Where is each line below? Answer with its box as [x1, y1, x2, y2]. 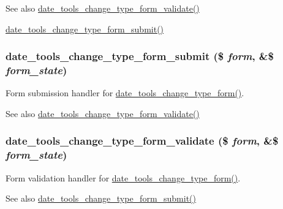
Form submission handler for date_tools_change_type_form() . [6, 86, 244, 99]
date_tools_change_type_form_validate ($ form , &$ [6, 133, 279, 148]
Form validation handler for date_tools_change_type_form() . [6, 171, 241, 184]
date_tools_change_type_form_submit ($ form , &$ [6, 48, 274, 64]
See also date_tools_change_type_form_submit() [6, 192, 197, 205]
